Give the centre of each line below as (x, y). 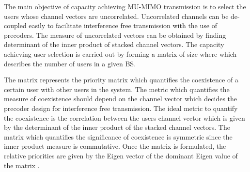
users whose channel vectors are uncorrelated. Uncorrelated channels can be (116, 16)
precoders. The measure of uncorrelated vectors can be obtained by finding (115, 35)
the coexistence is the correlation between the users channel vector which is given (125, 117)
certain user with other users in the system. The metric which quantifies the (117, 89)
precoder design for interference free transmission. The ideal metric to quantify (121, 108)
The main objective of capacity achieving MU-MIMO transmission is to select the (125, 6)
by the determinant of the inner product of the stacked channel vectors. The (117, 127)
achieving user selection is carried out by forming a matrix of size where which (120, 54)
